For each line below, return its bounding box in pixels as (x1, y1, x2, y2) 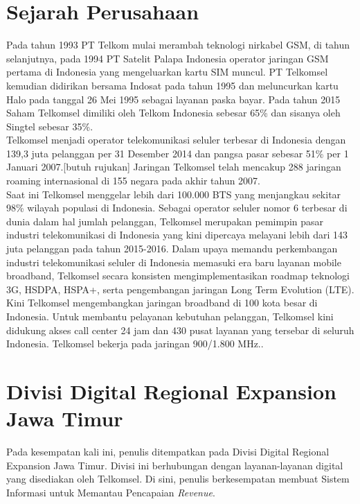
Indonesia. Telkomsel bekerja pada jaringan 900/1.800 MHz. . (6, 336, 264, 351)
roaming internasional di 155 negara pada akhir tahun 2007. (6, 173, 261, 188)
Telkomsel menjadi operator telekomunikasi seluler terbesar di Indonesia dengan (6, 132, 346, 147)
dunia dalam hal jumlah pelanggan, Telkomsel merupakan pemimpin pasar (6, 214, 324, 228)
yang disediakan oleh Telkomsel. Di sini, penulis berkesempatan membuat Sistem (6, 471, 350, 486)
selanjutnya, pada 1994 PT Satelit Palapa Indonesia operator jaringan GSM (6, 51, 329, 65)
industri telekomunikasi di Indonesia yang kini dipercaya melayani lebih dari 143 (6, 227, 348, 242)
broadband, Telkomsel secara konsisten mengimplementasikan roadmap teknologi (6, 268, 350, 283)
